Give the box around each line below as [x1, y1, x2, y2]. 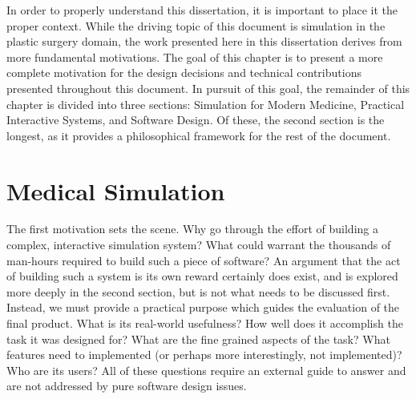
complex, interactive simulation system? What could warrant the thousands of [6, 236, 391, 253]
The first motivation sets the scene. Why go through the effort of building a [6, 220, 378, 237]
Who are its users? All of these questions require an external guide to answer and [6, 361, 406, 378]
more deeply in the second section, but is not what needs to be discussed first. [6, 283, 390, 300]
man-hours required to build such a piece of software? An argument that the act [6, 252, 401, 268]
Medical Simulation [6, 174, 225, 207]
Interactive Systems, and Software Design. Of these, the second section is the [6, 111, 385, 128]
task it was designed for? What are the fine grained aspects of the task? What [6, 330, 390, 347]
